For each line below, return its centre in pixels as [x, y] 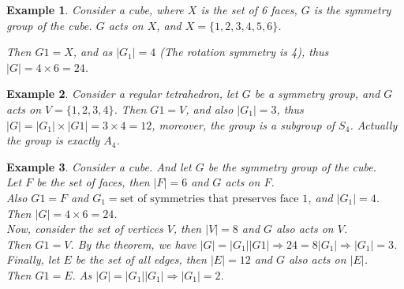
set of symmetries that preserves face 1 [214, 199]
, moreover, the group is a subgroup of [243, 124]
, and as [93, 52]
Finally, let [33, 259]
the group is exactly [53, 140]
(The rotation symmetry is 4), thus [244, 52]
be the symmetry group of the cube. [292, 166]
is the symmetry [352, 9]
